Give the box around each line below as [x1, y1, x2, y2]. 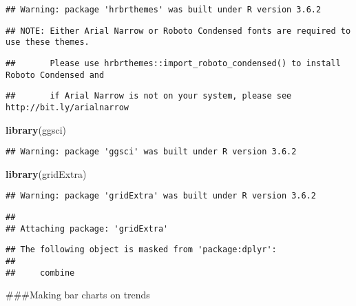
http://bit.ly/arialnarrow [6, 102, 129, 112]
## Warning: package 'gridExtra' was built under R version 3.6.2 [6, 191, 317, 201]
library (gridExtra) [6, 166, 87, 181]
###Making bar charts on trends [6, 287, 150, 302]
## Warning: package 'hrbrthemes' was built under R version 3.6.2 [6, 5, 322, 14]
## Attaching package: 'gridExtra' [6, 223, 169, 234]
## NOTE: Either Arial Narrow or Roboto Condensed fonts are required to [6, 25, 351, 36]
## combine [6, 267, 75, 278]
